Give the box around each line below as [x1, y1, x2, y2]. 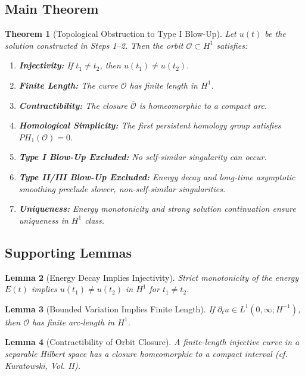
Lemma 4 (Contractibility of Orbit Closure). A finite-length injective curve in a [5, 336, 300, 348]
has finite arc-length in [32, 315, 115, 328]
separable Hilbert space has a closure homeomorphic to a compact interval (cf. [5, 347, 288, 359]
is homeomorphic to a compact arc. [139, 99, 267, 111]
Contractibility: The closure [18, 99, 127, 111]
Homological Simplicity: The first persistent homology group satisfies [18, 119, 281, 131]
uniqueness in [18, 214, 69, 226]
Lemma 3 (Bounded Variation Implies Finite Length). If [5, 302, 215, 315]
